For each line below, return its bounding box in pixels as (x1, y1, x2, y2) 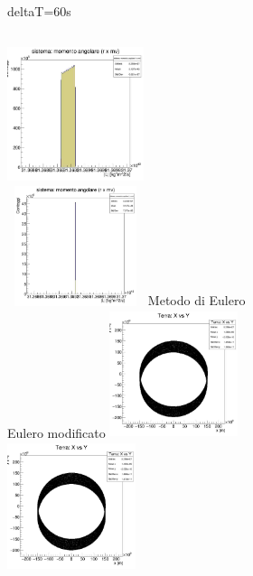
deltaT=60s (7, 2, 71, 20)
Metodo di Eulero (147, 291, 246, 310)
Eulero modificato (7, 423, 106, 441)
